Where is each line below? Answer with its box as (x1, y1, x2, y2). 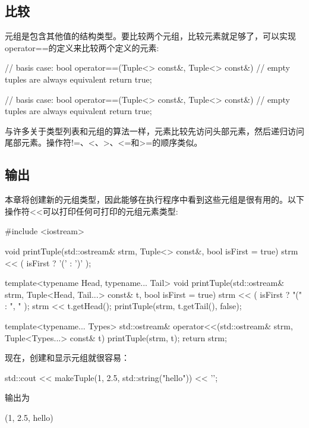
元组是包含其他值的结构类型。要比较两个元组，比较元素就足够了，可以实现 (5, 30, 296, 42)
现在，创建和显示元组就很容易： (5, 351, 130, 364)
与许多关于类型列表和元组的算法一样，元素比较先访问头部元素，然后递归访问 (5, 124, 304, 137)
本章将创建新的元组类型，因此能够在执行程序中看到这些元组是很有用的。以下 (5, 193, 304, 206)
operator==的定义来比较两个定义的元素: (5, 41, 159, 53)
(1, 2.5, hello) (5, 411, 53, 423)
